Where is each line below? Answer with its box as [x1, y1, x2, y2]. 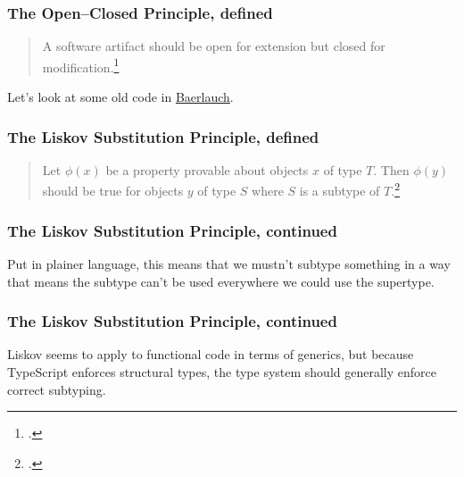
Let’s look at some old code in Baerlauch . [7, 88, 234, 106]
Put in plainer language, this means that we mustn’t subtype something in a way [7, 254, 451, 272]
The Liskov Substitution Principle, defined [7, 125, 319, 147]
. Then [373, 160, 410, 179]
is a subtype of [299, 181, 380, 200]
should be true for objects [42, 181, 184, 200]
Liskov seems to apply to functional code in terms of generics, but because [7, 345, 414, 364]
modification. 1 [42, 54, 120, 76]
